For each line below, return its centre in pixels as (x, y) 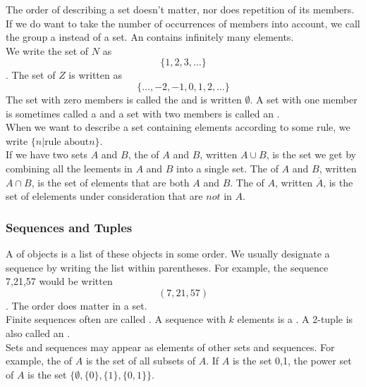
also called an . (38, 332)
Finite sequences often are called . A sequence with (116, 319)
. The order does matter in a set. (77, 305)
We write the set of (47, 50)
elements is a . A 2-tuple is (295, 319)
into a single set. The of (227, 168)
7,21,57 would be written (59, 281)
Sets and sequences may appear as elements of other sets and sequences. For (170, 347)
